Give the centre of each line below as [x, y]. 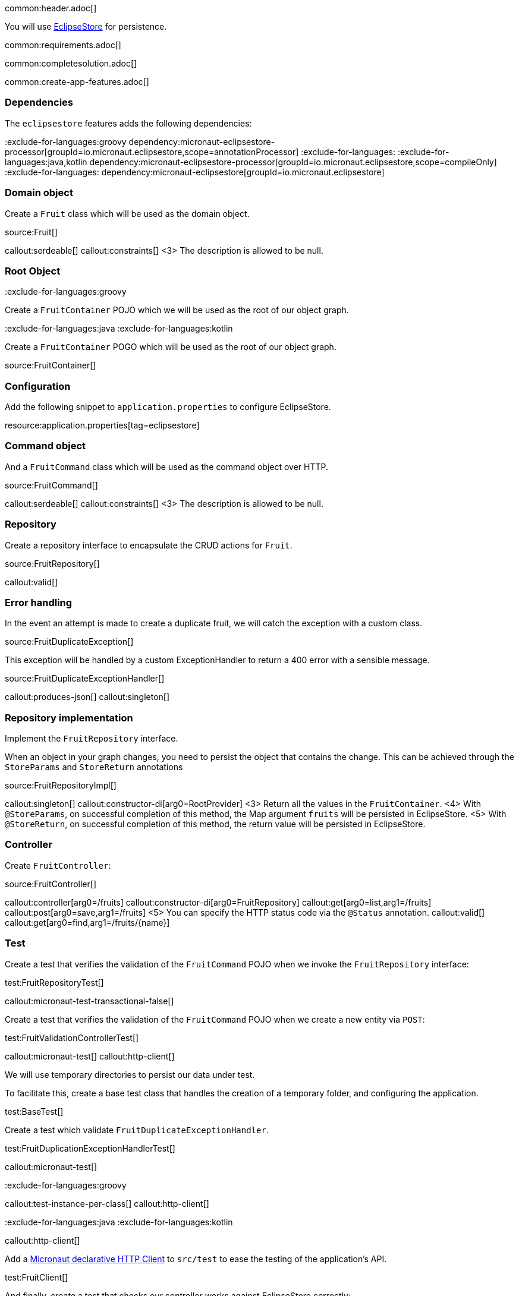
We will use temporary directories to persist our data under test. [130, 1074]
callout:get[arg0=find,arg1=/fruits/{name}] [87, 922]
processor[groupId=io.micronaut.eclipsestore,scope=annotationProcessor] [152, 152]
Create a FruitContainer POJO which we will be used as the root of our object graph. [177, 310]
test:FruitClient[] [37, 1277]
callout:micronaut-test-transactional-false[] [89, 1001]
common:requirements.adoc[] [63, 45]
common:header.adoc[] [51, 8]
